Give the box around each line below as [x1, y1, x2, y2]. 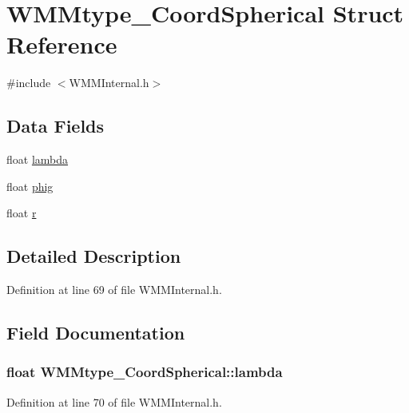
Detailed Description [6, 244, 181, 268]
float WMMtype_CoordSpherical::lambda [6, 362, 283, 382]
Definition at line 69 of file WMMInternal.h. [6, 281, 222, 298]
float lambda [6, 151, 69, 168]
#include [6, 74, 51, 91]
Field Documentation [6, 320, 185, 345]
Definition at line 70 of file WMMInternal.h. [6, 393, 222, 410]
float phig [6, 177, 54, 194]
